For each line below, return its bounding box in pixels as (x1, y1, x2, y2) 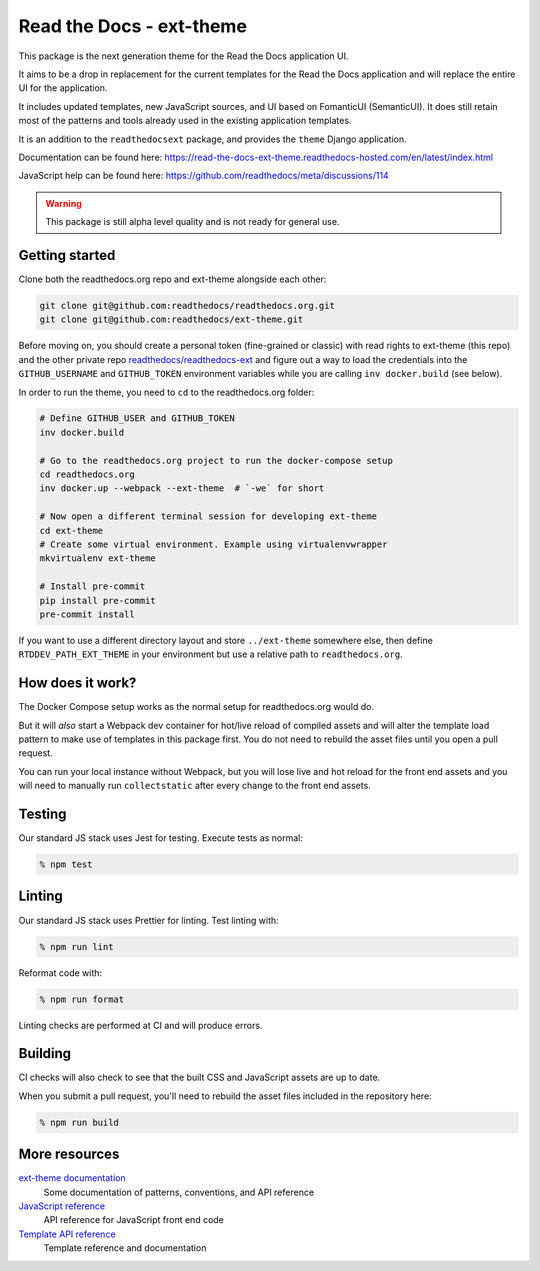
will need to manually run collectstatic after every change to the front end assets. (18, 780, 372, 792)
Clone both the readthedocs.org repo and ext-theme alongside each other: (18, 273, 327, 285)
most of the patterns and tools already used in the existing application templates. (18, 115, 352, 127)
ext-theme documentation (18, 1172, 126, 1184)
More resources (18, 1146, 120, 1163)
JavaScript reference (18, 1200, 105, 1212)
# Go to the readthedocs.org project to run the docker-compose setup (39, 455, 394, 466)
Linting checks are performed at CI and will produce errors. (18, 1019, 263, 1031)
